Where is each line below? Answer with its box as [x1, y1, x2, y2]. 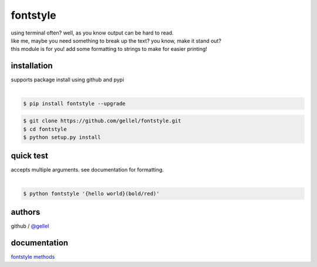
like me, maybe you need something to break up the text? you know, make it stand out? [11, 37, 221, 44]
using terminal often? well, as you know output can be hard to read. [11, 29, 174, 36]
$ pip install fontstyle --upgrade [23, 100, 126, 107]
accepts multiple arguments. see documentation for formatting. [11, 166, 164, 173]
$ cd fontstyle [23, 126, 67, 132]
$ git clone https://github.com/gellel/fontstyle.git [23, 118, 181, 124]
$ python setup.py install [23, 133, 101, 141]
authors [11, 207, 41, 217]
